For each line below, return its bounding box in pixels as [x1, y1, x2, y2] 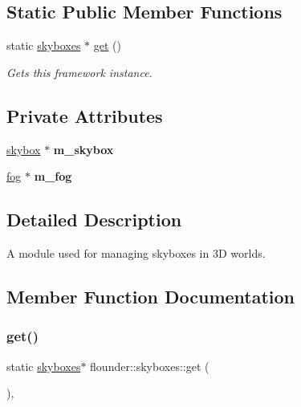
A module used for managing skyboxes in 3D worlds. [6, 244, 266, 261]
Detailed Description [6, 207, 182, 232]
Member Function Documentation [6, 283, 295, 308]
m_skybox [53, 140, 114, 157]
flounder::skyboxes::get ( [90, 357, 209, 374]
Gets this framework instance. [6, 63, 153, 80]
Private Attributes [6, 103, 163, 128]
